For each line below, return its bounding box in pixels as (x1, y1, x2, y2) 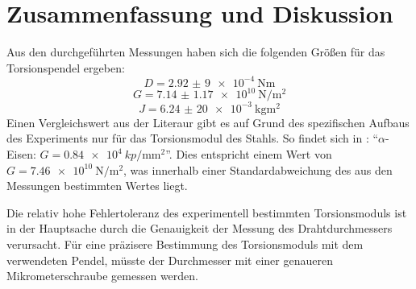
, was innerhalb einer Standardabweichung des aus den (123, 161, 393, 178)
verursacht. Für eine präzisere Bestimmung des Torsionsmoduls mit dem (6, 235, 364, 252)
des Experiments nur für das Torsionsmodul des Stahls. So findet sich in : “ (6, 130, 379, 147)
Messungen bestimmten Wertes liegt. (6, 177, 188, 194)
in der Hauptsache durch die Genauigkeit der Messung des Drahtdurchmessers (6, 220, 393, 237)
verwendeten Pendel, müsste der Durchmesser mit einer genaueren (6, 251, 333, 268)
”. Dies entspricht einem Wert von (165, 146, 332, 162)
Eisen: (6, 146, 36, 162)
